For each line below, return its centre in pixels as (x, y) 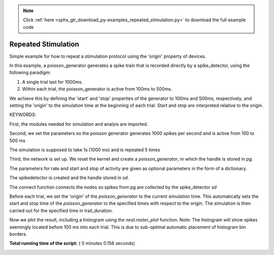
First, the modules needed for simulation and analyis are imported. (79, 124)
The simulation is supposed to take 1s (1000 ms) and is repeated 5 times (85, 150)
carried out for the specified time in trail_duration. (61, 210)
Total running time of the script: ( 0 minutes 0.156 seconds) (72, 243)
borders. (18, 234)
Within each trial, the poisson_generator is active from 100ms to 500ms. (97, 89)
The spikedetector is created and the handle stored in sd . (69, 178)
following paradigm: (30, 72)
